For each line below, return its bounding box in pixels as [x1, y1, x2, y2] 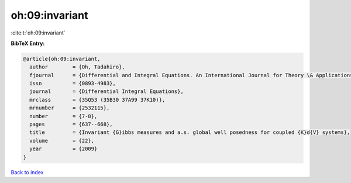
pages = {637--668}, [29, 121, 113, 128]
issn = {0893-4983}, [29, 80, 116, 87]
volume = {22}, [29, 137, 95, 144]
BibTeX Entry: [11, 40, 45, 47]
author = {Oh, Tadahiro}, [29, 64, 125, 70]
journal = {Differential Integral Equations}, [29, 88, 184, 95]
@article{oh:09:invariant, [23, 56, 101, 62]
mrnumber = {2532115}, [29, 105, 110, 111]
